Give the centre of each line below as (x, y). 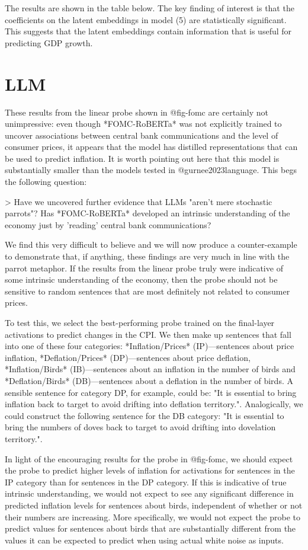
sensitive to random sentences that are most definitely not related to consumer (147, 291)
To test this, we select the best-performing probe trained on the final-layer (140, 322)
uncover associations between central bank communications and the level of (142, 135)
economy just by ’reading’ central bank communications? (108, 224)
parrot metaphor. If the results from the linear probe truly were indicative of (144, 268)
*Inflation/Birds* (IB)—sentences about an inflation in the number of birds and (150, 369)
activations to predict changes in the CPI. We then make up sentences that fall (148, 334)
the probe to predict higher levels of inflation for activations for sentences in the (150, 470)
